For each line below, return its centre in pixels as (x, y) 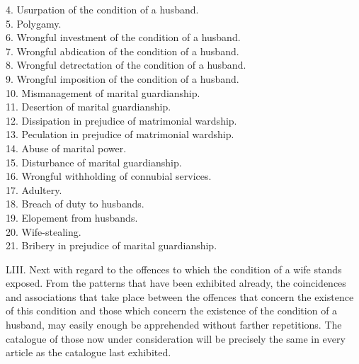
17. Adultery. (34, 189)
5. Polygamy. (34, 23)
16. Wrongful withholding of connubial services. (109, 176)
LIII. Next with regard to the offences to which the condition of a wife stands (174, 269)
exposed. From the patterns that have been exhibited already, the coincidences (176, 283)
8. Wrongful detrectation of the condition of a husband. (126, 65)
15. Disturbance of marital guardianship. (94, 162)
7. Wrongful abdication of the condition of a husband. (122, 51)
